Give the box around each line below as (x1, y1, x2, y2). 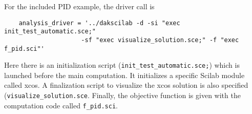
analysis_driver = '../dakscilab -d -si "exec (18, 19, 180, 27)
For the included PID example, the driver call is (4, 1, 155, 11)
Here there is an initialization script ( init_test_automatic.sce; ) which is (4, 60, 240, 70)
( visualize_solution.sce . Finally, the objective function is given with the (4, 90, 241, 101)
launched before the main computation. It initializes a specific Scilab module (4, 69, 245, 80)
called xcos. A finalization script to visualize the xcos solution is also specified (4, 80, 248, 90)
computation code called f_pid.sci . (4, 100, 118, 110)
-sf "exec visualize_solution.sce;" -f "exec (81, 36, 239, 44)
